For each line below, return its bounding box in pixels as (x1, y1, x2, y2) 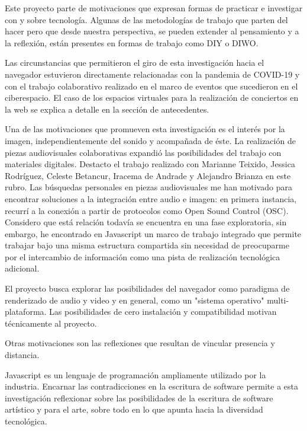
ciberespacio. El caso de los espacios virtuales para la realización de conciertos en (5, 91, 299, 104)
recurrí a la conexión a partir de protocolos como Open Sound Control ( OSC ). (5, 204, 289, 216)
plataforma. (5, 305, 47, 318)
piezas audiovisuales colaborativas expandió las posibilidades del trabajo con (5, 146, 282, 158)
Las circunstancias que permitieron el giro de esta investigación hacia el (5, 56, 264, 69)
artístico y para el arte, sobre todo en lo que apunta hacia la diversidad (5, 403, 263, 416)
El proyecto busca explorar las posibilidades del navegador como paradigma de (5, 282, 290, 295)
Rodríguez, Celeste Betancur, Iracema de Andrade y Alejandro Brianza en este (5, 169, 291, 181)
